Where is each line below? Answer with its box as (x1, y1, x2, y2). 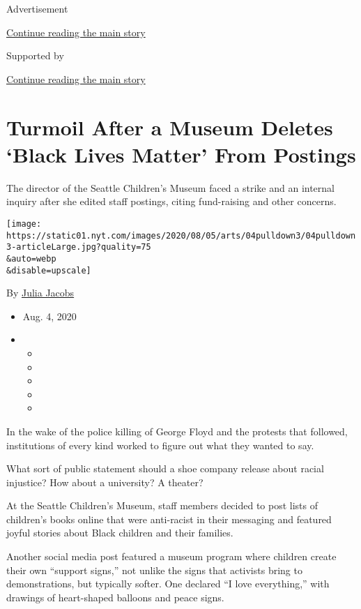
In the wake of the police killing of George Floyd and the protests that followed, (6, 423, 348, 438)
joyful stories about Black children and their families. (6, 525, 233, 540)
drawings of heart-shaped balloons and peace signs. (6, 589, 224, 604)
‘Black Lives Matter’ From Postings (6, 140, 356, 168)
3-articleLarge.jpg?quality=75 (6, 242, 151, 253)
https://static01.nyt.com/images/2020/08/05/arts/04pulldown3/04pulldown (6, 230, 356, 241)
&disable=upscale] (6, 265, 91, 276)
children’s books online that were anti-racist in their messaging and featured (6, 511, 332, 526)
